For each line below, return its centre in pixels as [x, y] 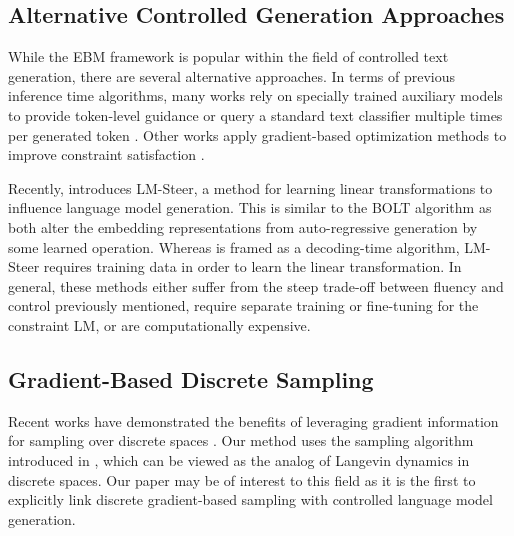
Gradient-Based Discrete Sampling [191, 378]
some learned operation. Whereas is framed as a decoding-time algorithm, [234, 246]
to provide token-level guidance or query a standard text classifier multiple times [255, 114]
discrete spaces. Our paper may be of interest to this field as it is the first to [242, 479]
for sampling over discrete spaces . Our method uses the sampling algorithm [241, 440]
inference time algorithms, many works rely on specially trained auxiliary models [255, 95]
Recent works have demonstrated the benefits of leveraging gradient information [253, 420]
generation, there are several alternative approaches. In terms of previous [232, 75]
